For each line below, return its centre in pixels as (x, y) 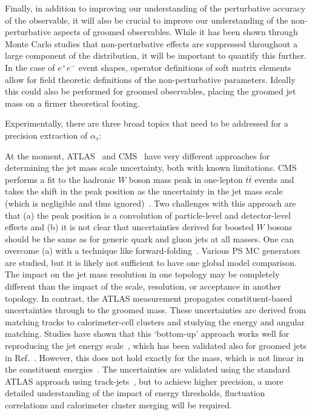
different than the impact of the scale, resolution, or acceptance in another (143, 286)
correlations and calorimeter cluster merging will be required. (118, 405)
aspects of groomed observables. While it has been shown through (176, 32)
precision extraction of (46, 135)
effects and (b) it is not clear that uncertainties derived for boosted (129, 227)
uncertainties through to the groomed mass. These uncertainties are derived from (155, 310)
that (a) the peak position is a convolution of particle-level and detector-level (148, 215)
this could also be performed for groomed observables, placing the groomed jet (151, 91)
